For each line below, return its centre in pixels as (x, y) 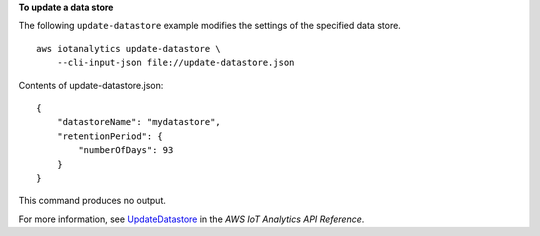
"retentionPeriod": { (110, 136)
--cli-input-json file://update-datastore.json (175, 63)
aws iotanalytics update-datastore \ (129, 48)
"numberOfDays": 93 (126, 150)
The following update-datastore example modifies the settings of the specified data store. (210, 26)
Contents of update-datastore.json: (91, 85)
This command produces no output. (92, 201)
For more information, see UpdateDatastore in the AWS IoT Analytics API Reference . (191, 219)
